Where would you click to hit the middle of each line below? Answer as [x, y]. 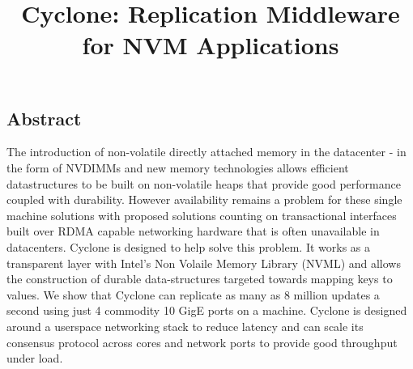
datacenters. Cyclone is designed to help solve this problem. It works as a [188, 246]
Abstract [44, 118]
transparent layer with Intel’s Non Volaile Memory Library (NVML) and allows [204, 263]
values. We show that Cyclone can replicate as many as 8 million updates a [193, 294]
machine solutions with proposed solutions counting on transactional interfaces [202, 215]
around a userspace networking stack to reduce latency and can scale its [185, 326]
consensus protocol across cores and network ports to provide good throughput [202, 342]
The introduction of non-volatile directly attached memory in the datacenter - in [206, 152]
